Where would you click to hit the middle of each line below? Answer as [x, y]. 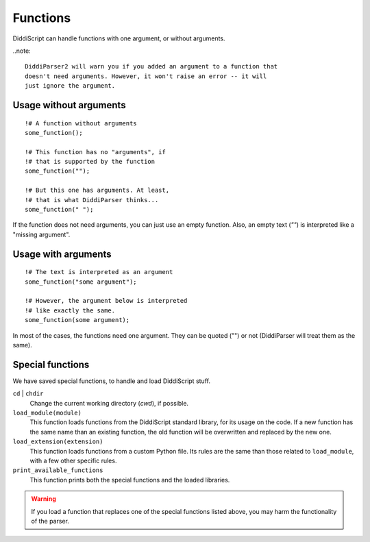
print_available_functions [58, 470]
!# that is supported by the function [90, 162]
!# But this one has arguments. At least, [97, 190]
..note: [22, 51]
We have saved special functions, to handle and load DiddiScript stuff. [111, 381]
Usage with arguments [62, 254]
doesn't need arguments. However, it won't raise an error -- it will [146, 76]
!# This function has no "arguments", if [95, 152]
